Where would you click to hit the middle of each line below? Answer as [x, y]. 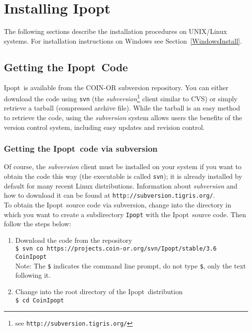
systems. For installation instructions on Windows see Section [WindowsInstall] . [123, 40]
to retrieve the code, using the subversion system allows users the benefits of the [123, 118]
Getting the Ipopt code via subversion [81, 149]
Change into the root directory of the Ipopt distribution [99, 291]
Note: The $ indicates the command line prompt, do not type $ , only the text [131, 265]
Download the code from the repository [74, 240]
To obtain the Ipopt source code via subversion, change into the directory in [118, 204]
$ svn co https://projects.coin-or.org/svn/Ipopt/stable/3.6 [116, 249]
